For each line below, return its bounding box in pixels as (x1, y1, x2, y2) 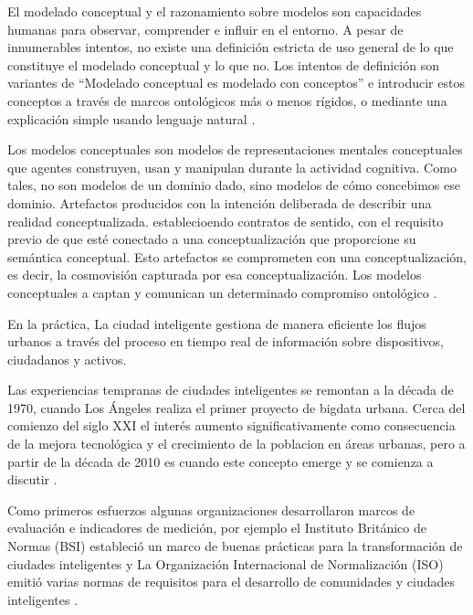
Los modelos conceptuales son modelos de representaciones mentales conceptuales (7, 140, 463, 159)
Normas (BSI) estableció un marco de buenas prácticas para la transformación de (7, 536, 463, 556)
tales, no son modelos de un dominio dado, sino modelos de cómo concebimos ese (7, 175, 460, 195)
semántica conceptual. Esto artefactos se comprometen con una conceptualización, (7, 247, 467, 266)
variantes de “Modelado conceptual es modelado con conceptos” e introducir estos (7, 73, 465, 92)
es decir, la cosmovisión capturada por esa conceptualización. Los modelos (7, 265, 422, 284)
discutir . (7, 470, 58, 489)
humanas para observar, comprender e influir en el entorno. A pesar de (7, 19, 404, 38)
